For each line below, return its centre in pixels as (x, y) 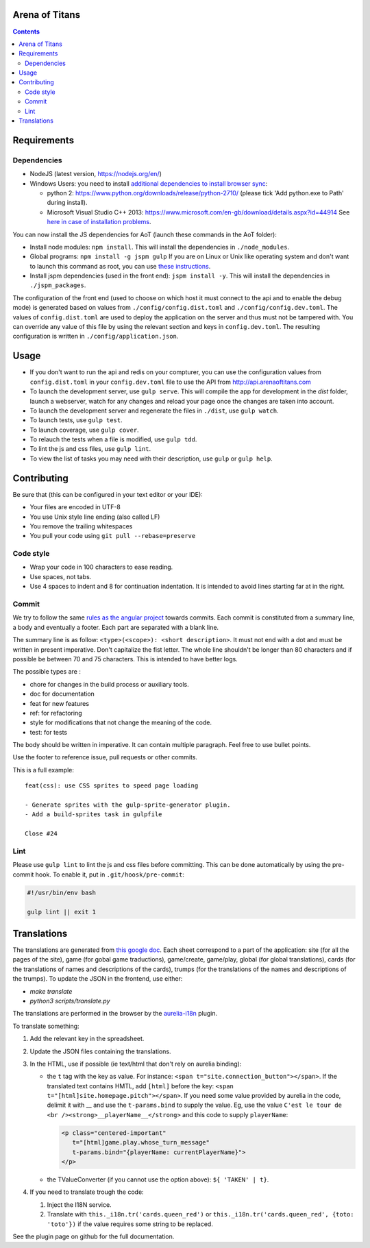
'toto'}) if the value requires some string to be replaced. (130, 1224)
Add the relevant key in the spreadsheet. (87, 1039)
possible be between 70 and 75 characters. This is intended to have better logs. (125, 659)
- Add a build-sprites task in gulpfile (94, 815)
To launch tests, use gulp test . (76, 420)
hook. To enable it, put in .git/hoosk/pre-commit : (110, 874)
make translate (51, 991)
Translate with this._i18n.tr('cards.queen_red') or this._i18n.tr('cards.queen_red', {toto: (200, 1214)
